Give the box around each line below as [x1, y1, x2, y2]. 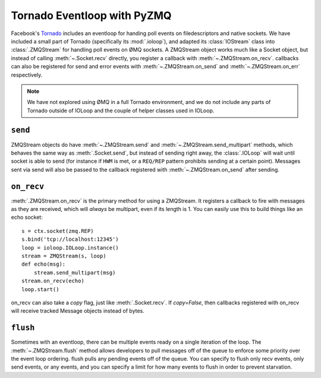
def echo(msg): [21, 261, 66, 267]
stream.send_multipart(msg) [33, 269, 116, 276]
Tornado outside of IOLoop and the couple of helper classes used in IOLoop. [27, 107, 215, 114]
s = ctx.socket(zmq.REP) [21, 228, 94, 234]
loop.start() [21, 286, 59, 292]
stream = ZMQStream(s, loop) [21, 253, 106, 259]
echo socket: [11, 214, 43, 221]
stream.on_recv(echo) [21, 278, 84, 285]
